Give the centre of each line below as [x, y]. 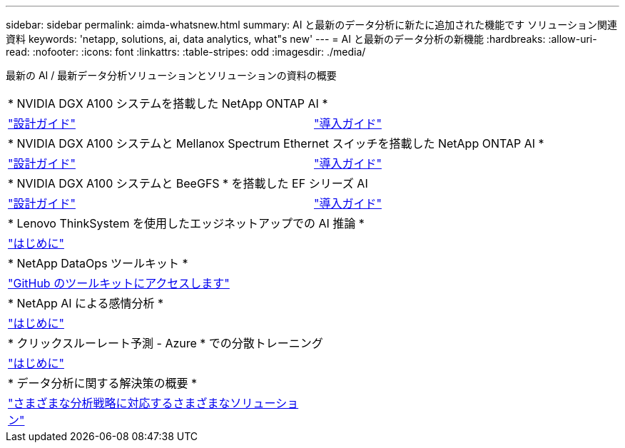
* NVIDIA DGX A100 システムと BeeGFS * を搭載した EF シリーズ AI [188, 183]
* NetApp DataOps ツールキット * [98, 263]
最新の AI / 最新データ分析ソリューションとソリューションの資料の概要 [171, 75]
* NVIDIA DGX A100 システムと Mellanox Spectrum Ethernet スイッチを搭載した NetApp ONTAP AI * [276, 143]
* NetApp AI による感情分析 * [86, 303]
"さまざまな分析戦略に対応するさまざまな [119, 403]
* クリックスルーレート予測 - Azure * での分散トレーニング [166, 343]
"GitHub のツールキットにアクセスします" [119, 283]
